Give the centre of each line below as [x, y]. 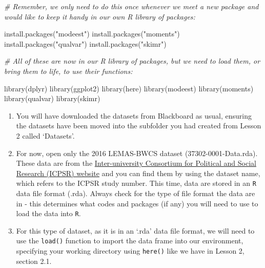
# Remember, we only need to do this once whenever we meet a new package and [131, 6]
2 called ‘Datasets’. [45, 135]
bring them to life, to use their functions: [68, 71]
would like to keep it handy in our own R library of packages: [100, 16]
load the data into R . [48, 213]
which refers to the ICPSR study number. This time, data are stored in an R [136, 183]
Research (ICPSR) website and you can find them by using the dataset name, [138, 173]
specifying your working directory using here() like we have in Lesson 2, [130, 251]
